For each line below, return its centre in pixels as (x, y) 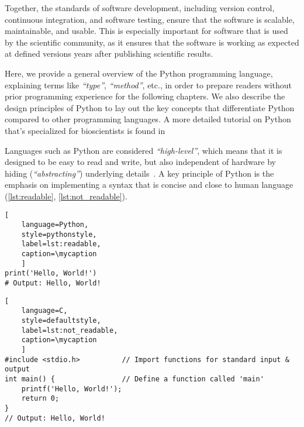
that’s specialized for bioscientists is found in (85, 130)
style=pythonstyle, (59, 234)
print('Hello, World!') (51, 273)
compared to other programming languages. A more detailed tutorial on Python (148, 119)
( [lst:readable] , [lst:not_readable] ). (66, 196)
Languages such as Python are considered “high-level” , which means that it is (144, 150)
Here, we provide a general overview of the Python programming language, (139, 73)
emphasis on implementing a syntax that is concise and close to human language (149, 185)
